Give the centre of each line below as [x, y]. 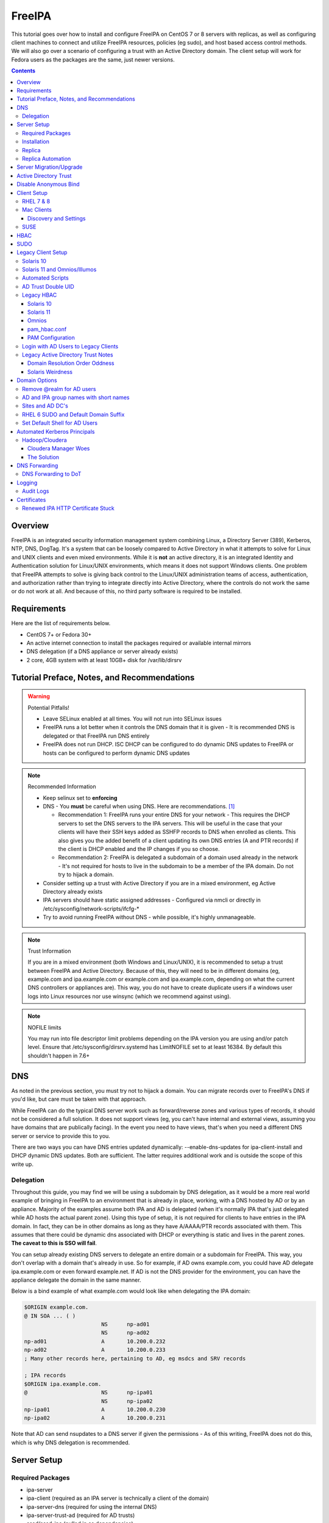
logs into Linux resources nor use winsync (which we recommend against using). [129, 996]
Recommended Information [62, 786]
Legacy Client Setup [42, 252]
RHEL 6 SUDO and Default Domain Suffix [73, 414]
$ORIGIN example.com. [56, 1307]
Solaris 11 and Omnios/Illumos [59, 270]
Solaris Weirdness [50, 372]
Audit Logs [36, 491]
